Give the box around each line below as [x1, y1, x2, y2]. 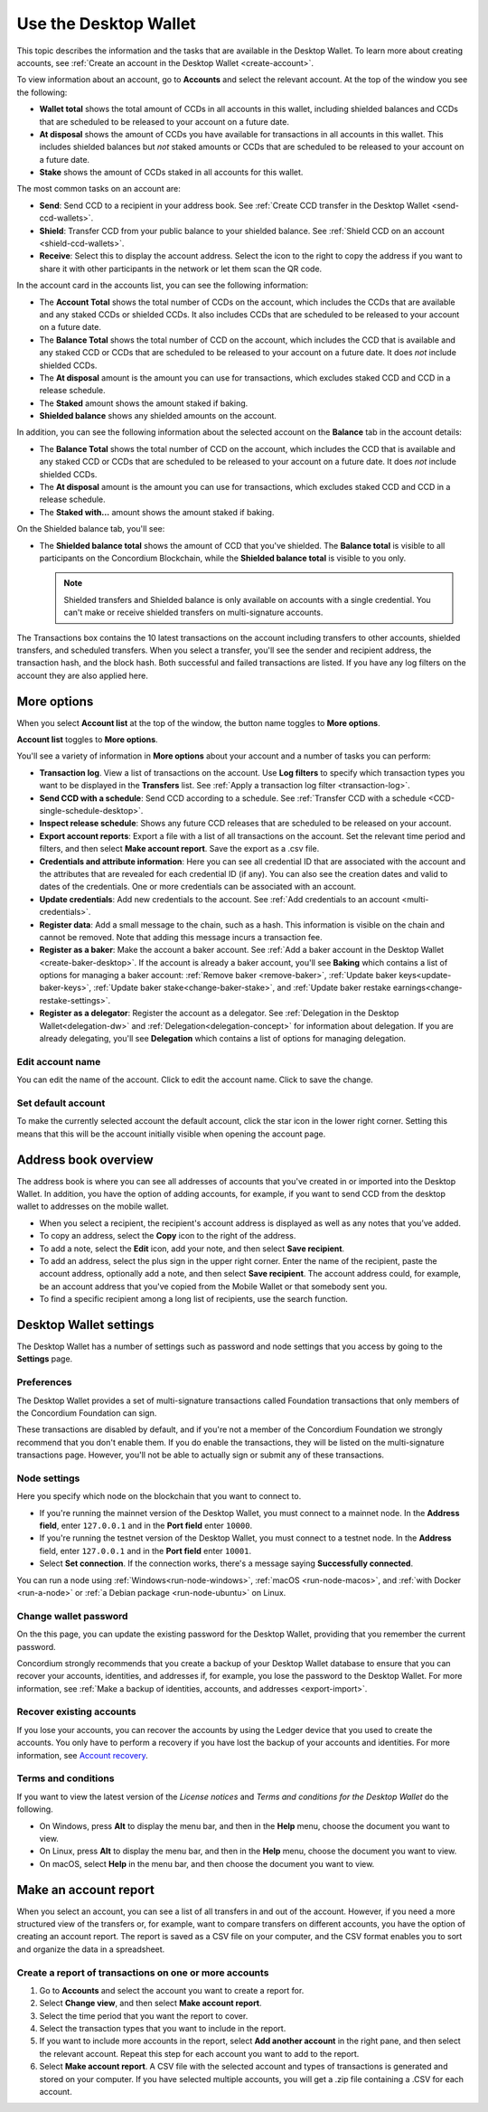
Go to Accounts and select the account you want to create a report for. [39, 1985, 305, 1995]
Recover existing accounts [16, 1705, 136, 1718]
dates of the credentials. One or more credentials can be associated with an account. [39, 882, 357, 892]
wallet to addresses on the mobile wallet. [16, 1201, 169, 1212]
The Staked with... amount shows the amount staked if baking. [39, 506, 275, 517]
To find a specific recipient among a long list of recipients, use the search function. [39, 1294, 348, 1305]
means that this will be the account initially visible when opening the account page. [16, 1128, 326, 1139]
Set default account [16, 1097, 106, 1109]
